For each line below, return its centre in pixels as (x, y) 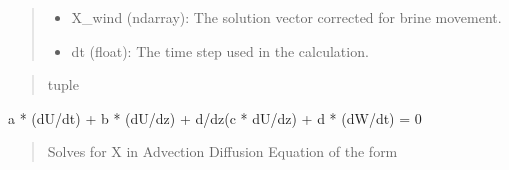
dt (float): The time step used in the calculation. (220, 50)
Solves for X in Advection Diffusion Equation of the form (222, 151)
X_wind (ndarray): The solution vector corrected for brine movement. (286, 17)
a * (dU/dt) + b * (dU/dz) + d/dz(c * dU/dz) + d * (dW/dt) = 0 (215, 117)
